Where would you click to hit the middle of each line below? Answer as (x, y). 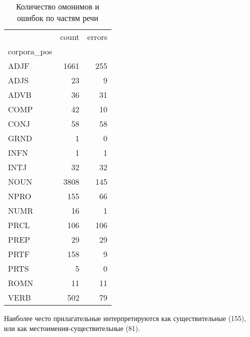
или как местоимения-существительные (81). (72, 328)
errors (97, 37)
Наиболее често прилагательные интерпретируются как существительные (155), (125, 318)
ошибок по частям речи (58, 18)
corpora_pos (30, 51)
